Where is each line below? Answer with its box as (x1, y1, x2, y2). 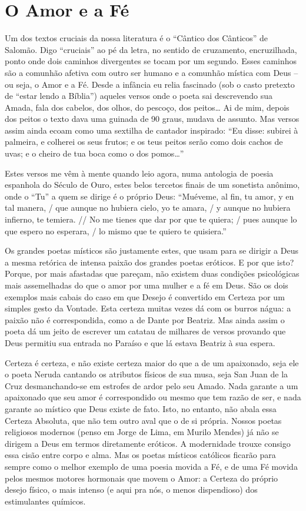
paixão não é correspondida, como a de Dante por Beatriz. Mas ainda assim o (5, 313, 285, 326)
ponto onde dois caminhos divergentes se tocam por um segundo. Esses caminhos (5, 55, 297, 67)
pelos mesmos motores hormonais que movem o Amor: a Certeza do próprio (5, 472, 278, 484)
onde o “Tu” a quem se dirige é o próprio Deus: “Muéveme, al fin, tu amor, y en (5, 190, 294, 202)
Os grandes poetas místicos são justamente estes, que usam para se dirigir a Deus (5, 244, 298, 257)
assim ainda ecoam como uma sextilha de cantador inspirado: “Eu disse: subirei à (5, 124, 298, 136)
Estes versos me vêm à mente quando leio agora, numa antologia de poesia (5, 167, 274, 179)
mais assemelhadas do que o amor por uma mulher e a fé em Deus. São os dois (5, 279, 288, 291)
